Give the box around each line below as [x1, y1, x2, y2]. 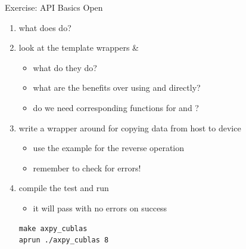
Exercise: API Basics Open [5, 1, 103, 13]
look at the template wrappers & [18, 41, 139, 54]
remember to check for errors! [33, 161, 141, 174]
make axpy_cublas [18, 224, 88, 233]
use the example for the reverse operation [33, 142, 185, 154]
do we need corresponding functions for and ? [33, 101, 199, 113]
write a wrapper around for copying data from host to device [18, 121, 241, 134]
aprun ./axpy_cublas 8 [18, 236, 109, 245]
